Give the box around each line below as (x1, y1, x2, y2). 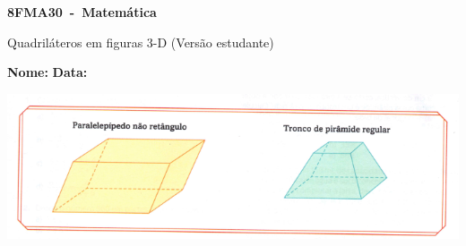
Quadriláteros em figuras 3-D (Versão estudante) (7, 32, 274, 51)
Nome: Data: (7, 63, 88, 81)
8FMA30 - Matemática (7, 3, 157, 21)
